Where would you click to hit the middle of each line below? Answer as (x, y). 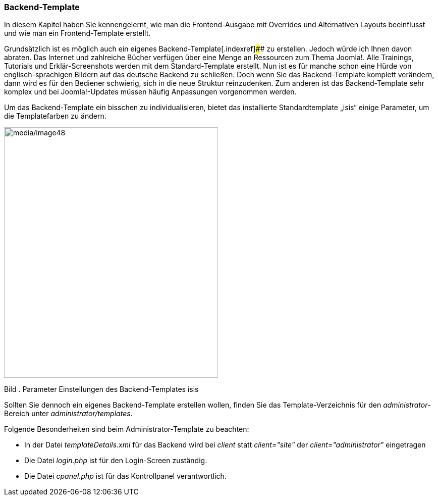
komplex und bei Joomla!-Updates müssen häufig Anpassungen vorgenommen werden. (150, 92)
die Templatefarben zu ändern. (55, 116)
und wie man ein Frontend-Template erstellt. (77, 33)
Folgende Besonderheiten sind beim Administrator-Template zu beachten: (127, 429)
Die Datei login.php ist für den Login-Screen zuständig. (116, 461)
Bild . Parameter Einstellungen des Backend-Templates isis (101, 389)
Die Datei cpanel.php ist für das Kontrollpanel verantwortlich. (125, 476)
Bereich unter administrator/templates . (68, 414)
